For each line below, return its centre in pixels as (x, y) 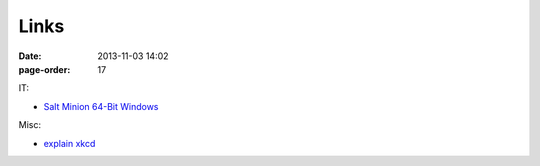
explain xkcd (69, 143)
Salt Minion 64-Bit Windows (101, 106)
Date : (30, 56)
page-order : (44, 69)
